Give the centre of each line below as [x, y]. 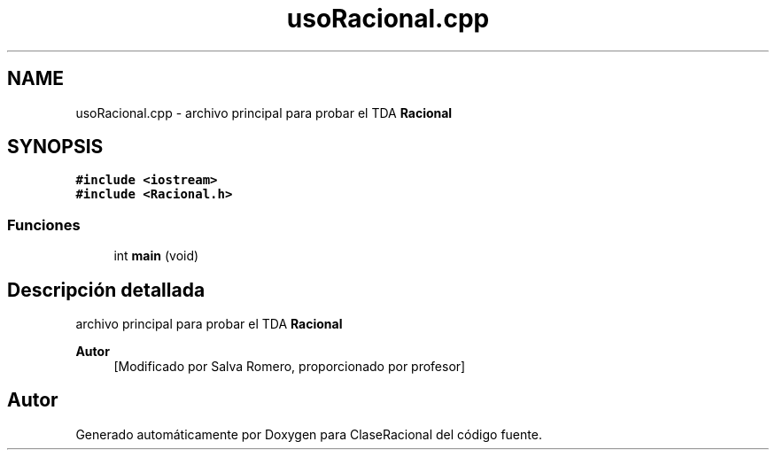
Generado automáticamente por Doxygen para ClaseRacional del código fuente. [309, 434]
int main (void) [156, 256]
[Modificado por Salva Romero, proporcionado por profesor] [290, 367]
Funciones [44, 225]
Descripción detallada [106, 290]
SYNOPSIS [55, 147]
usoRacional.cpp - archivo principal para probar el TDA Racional [264, 112]
